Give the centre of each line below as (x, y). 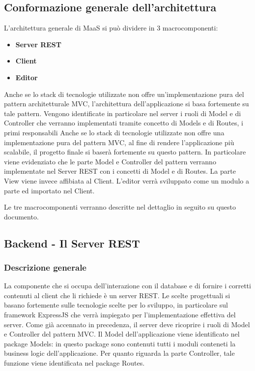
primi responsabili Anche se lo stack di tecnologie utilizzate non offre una (114, 132)
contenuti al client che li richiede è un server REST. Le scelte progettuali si (117, 295)
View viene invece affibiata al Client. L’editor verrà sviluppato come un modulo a (127, 180)
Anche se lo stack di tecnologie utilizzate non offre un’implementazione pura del (124, 94)
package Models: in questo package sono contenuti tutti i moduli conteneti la (120, 343)
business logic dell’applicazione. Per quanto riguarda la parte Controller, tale (119, 353)
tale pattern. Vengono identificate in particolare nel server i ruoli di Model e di (123, 113)
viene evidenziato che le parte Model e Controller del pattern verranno (110, 161)
